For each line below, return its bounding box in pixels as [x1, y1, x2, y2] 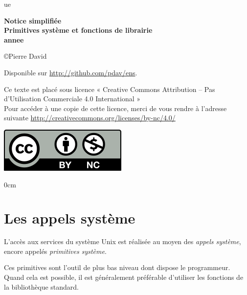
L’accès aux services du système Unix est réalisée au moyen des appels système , [4, 236, 241, 247]
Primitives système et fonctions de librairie [4, 25, 153, 35]
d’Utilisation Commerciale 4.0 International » [4, 93, 141, 104]
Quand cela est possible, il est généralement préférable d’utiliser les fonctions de [4, 272, 244, 282]
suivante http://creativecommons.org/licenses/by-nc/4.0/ [4, 113, 176, 123]
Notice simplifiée [4, 15, 62, 25]
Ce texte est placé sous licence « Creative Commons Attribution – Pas [4, 84, 215, 94]
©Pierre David [4, 51, 47, 61]
